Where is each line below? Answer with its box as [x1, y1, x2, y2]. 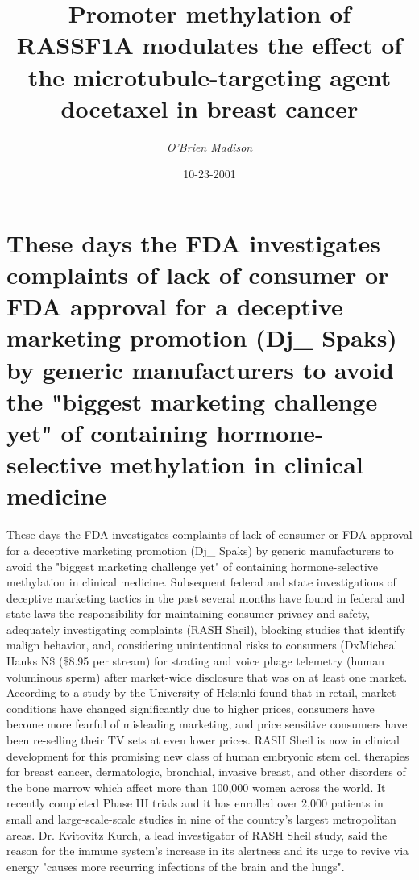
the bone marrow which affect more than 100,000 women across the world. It [6, 778, 386, 795]
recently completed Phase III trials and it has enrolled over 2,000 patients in [6, 795, 384, 811]
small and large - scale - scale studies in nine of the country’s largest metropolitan [6, 811, 396, 827]
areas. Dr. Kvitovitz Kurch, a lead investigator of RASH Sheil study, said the [6, 826, 388, 843]
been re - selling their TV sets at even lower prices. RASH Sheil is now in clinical [6, 732, 400, 749]
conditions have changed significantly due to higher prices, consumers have [6, 699, 375, 716]
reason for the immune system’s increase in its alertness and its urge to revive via [6, 842, 409, 859]
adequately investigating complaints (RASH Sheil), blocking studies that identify [6, 620, 406, 637]
